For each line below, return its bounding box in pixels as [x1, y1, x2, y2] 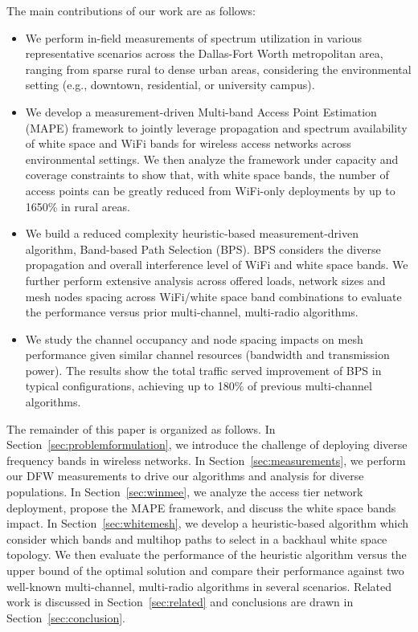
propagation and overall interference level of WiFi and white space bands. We [25, 256, 408, 273]
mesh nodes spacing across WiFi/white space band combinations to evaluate [25, 287, 402, 304]
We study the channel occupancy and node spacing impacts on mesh [25, 330, 363, 347]
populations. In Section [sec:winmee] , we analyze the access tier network [6, 483, 363, 500]
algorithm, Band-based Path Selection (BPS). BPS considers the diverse [25, 240, 381, 257]
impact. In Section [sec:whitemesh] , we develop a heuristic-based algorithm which [6, 515, 409, 532]
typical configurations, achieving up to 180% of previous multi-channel [25, 377, 372, 394]
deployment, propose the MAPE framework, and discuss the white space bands [6, 499, 396, 516]
